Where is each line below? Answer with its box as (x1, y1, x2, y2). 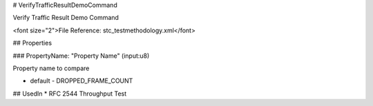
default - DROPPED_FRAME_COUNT (30, 76, 133, 85)
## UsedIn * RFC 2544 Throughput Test (12, 89, 127, 98)
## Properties (12, 39, 52, 47)
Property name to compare (12, 64, 90, 72)
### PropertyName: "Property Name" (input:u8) (12, 52, 150, 60)
